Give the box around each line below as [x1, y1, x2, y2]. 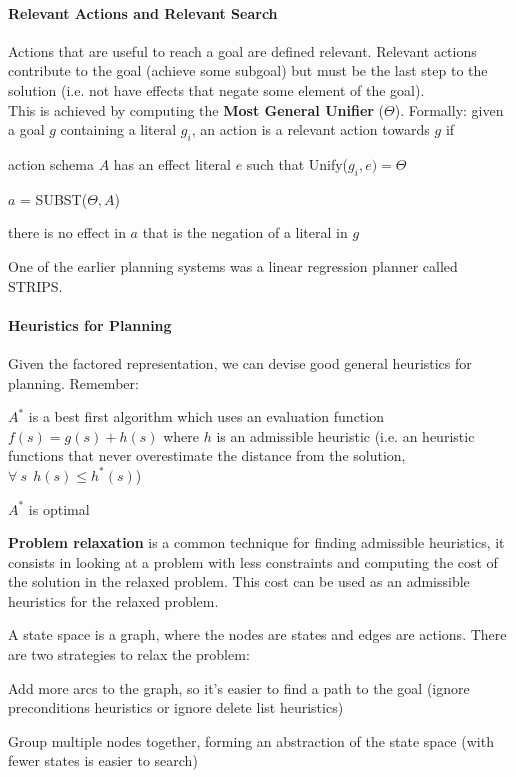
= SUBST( [20, 188, 88, 209]
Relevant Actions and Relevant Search [8, 2, 278, 23]
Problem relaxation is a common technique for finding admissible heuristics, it [8, 532, 505, 553]
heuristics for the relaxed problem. [8, 590, 219, 611]
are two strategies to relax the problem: [8, 644, 250, 665]
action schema [8, 153, 95, 174]
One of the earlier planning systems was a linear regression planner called [8, 255, 458, 276]
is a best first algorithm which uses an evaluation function [28, 406, 384, 427]
